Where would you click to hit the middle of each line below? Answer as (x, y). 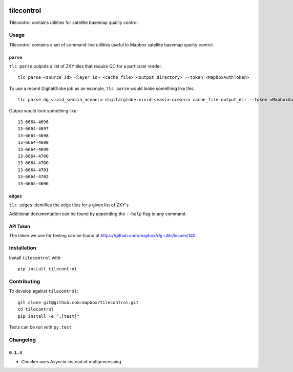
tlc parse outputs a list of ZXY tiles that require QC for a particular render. (85, 66)
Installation (23, 248)
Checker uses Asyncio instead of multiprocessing (71, 361)
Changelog (22, 340)
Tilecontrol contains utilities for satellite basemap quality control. (74, 22)
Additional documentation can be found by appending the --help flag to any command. (98, 214)
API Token (20, 226)
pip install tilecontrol (47, 269)
